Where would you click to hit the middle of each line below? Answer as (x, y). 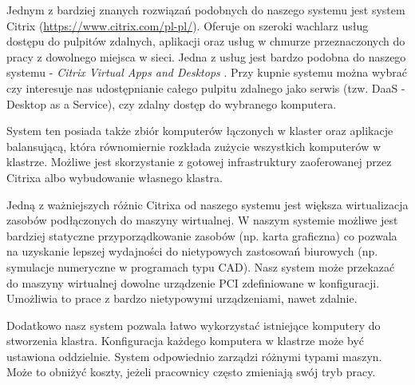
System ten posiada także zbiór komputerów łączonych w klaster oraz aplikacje (200, 131)
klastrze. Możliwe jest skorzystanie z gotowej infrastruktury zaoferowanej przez (199, 162)
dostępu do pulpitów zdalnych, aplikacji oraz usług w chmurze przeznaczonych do (206, 41)
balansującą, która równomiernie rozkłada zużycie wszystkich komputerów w (194, 146)
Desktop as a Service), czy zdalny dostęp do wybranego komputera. (172, 103)
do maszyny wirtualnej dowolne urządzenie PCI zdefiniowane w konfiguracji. (193, 282)
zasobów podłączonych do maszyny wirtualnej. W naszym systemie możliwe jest (202, 220)
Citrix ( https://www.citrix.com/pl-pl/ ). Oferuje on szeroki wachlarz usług (188, 25)
